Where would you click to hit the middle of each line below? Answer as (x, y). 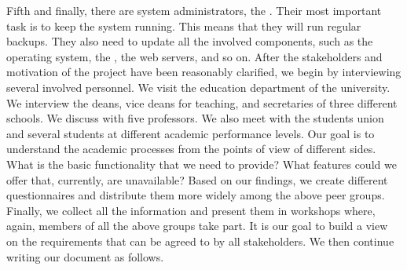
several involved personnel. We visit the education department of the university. (198, 87)
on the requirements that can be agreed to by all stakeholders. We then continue (200, 241)
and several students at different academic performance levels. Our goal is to (191, 133)
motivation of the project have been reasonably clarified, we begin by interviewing (204, 72)
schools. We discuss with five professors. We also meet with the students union (195, 118)
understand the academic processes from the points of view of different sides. (191, 149)
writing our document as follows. (85, 256)
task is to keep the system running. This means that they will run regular (184, 26)
